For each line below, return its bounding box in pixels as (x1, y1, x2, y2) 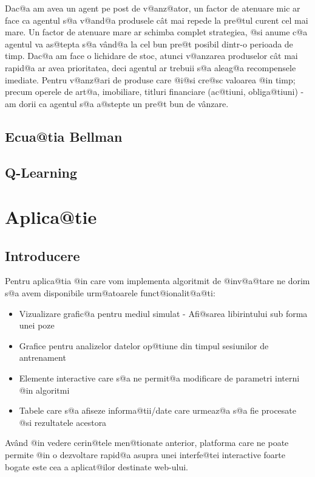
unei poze (19, 319, 55, 332)
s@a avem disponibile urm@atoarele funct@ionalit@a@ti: (5, 287, 215, 299)
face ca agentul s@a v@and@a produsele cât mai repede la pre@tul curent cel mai (5, 13, 308, 26)
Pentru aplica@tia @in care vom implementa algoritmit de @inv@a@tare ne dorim (5, 274, 310, 287)
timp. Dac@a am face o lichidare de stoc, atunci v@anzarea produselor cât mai (5, 49, 298, 62)
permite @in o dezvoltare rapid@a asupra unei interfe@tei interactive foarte (5, 448, 285, 461)
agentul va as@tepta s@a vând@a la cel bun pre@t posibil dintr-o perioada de (5, 37, 293, 50)
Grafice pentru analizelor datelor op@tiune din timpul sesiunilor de (19, 339, 269, 352)
